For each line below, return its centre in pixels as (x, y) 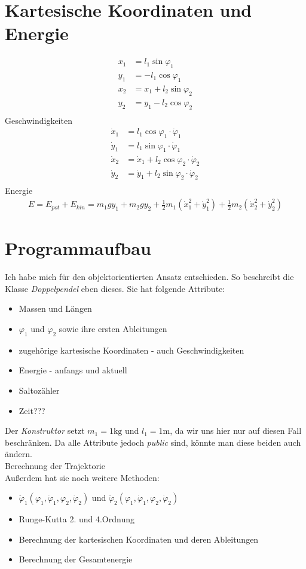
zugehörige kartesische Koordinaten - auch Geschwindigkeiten (131, 350)
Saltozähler (39, 390)
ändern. (19, 454)
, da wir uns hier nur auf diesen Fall (236, 430)
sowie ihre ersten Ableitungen (113, 328)
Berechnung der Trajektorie (55, 465)
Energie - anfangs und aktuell (73, 370)
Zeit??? (32, 410)
